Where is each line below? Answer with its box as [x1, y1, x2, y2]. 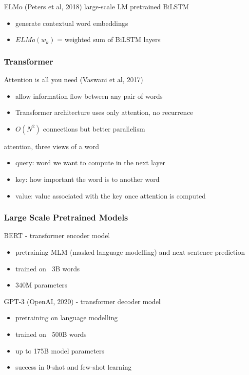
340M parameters [15, 280, 68, 290]
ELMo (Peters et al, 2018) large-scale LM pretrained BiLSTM [4, 1, 189, 11]
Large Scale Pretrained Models [4, 211, 128, 223]
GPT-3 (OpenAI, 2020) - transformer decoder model [4, 296, 161, 306]
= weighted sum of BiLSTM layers [57, 34, 161, 44]
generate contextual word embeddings [15, 18, 128, 28]
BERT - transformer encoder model [4, 230, 110, 241]
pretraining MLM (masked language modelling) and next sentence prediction [15, 246, 245, 257]
